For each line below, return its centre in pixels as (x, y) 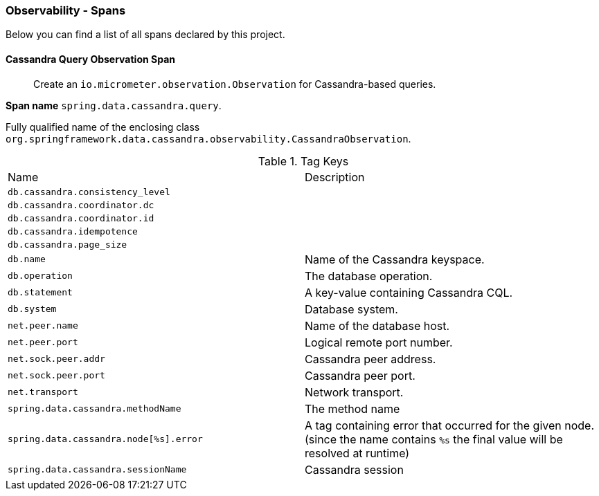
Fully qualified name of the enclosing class (103, 127)
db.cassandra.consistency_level (89, 192)
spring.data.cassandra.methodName (95, 409)
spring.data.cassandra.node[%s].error (105, 439)
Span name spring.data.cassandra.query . (114, 105)
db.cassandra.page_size (68, 244)
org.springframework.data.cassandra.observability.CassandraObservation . (208, 138)
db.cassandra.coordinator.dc (81, 205)
